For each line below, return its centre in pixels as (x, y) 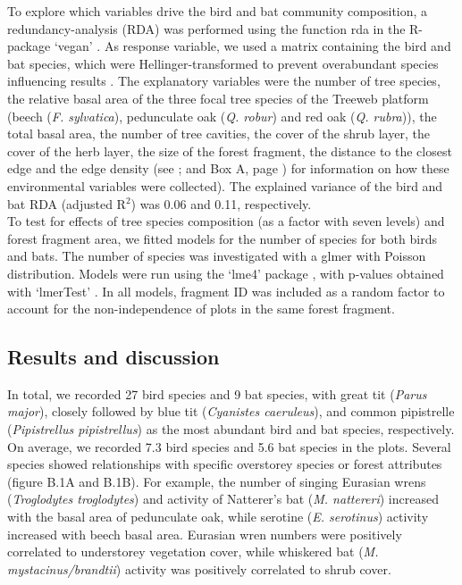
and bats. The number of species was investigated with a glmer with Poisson (217, 256)
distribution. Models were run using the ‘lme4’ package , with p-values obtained (226, 273)
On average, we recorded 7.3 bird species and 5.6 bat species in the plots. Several (229, 446)
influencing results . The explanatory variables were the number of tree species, (224, 81)
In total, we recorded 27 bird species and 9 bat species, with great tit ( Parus (217, 393)
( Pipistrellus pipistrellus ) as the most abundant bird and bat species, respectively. (231, 429)
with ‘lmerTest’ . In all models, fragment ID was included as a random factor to (226, 291)
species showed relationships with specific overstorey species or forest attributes (225, 464)
